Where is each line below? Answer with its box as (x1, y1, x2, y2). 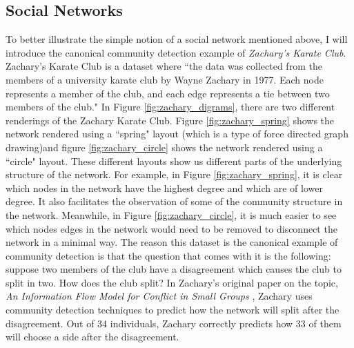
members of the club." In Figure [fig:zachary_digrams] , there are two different (6, 99, 335, 114)
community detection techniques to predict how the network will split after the (6, 302, 340, 317)
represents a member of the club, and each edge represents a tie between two (6, 86, 330, 100)
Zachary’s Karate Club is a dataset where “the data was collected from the (6, 59, 322, 73)
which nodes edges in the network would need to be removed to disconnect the (6, 221, 337, 235)
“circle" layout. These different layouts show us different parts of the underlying (6, 153, 342, 168)
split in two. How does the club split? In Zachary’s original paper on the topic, (6, 275, 338, 289)
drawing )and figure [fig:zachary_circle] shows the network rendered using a (6, 139, 323, 154)
